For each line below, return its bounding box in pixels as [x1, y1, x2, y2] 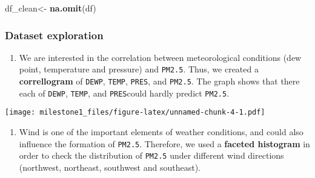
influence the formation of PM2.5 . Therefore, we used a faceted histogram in [19, 137, 310, 150]
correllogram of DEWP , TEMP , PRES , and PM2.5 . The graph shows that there [19, 75, 300, 87]
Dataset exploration [5, 27, 104, 42]
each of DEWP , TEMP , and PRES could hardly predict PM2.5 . [19, 86, 230, 99]
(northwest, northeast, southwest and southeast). [19, 161, 201, 173]
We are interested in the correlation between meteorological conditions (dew [19, 51, 302, 63]
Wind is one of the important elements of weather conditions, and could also [19, 126, 303, 138]
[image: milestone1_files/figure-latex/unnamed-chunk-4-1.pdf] [5, 108, 265, 117]
